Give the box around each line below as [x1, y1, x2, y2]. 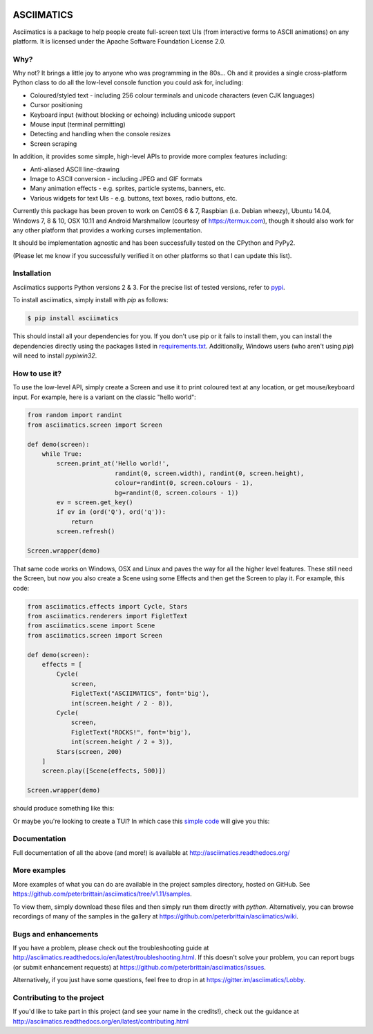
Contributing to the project [12, 993, 104, 1003]
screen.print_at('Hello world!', [56, 460, 170, 468]
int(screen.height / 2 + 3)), [70, 738, 173, 746]
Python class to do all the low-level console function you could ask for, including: [12, 78, 244, 86]
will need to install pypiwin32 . [12, 351, 97, 360]
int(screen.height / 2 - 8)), [70, 699, 173, 707]
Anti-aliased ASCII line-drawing [30, 165, 120, 173]
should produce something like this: [12, 804, 115, 813]
